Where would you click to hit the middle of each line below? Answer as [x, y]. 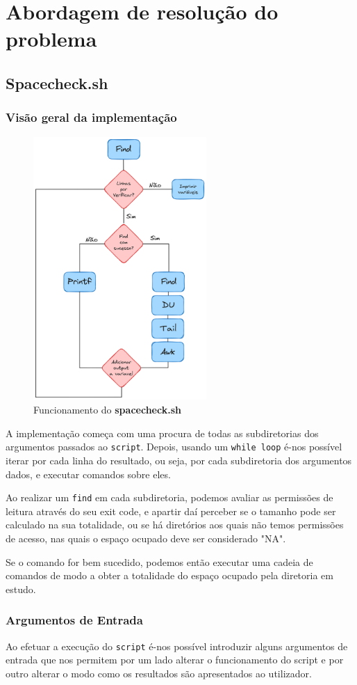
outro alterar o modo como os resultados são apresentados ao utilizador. [159, 673]
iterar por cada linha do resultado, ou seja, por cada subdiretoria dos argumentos [179, 460]
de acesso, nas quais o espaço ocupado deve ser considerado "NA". [146, 538]
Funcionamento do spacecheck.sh [107, 410]
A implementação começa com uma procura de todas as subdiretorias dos [162, 433]
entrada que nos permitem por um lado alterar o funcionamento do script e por [175, 660]
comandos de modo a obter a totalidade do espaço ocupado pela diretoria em [169, 575]
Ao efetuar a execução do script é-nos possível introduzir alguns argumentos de [177, 646]
